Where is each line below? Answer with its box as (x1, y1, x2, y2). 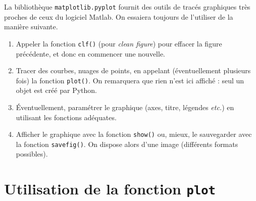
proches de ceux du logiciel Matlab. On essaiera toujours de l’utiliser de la (4, 11, 233, 22)
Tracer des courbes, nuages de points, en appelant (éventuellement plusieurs (16, 65, 251, 76)
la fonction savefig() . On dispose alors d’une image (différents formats (16, 138, 238, 149)
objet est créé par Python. (16, 85, 97, 95)
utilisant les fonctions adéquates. (16, 112, 117, 122)
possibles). (16, 148, 48, 159)
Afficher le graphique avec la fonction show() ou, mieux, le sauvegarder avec (16, 129, 252, 139)
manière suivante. (4, 21, 58, 32)
